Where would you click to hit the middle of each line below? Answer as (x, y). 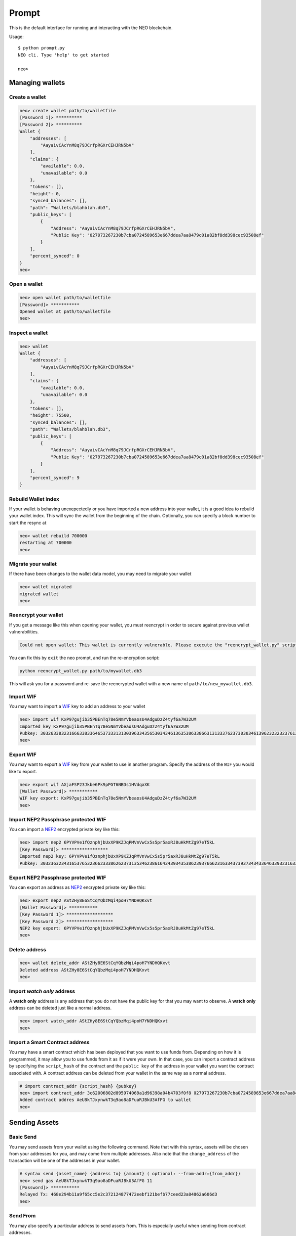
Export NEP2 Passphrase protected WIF (57, 878)
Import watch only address (42, 991)
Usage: (17, 37)
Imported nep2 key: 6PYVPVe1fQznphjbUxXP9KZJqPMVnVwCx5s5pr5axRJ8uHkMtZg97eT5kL (120, 856)
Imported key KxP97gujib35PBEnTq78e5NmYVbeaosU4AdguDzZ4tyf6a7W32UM (104, 726)
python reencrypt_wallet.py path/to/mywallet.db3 (81, 671)
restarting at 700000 (46, 543)
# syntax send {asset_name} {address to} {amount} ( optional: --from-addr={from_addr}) (130, 1174)
